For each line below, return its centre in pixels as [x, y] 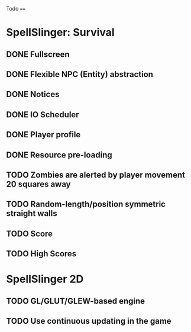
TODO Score [30, 233]
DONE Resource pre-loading [59, 155]
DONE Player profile [43, 135]
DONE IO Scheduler [43, 115]
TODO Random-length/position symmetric [86, 204]
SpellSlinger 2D [45, 279]
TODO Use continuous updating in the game [89, 321]
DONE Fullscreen [38, 54]
